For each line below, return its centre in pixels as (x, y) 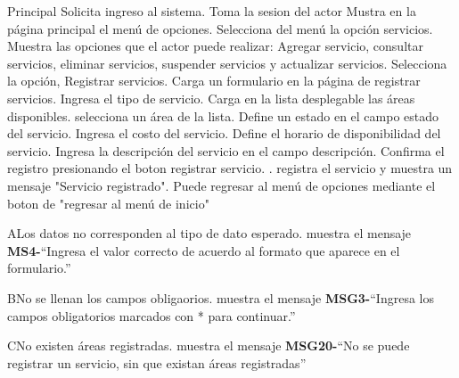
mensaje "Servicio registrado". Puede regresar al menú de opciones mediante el (221, 185)
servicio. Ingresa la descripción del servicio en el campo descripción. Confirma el (226, 150)
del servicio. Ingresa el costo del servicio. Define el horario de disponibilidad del (224, 133)
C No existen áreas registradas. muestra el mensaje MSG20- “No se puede (209, 345)
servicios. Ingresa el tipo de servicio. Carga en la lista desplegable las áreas (211, 98)
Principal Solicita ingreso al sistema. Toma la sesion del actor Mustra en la (212, 11)
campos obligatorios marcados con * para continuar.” (152, 315)
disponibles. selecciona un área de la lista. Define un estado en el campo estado (223, 115)
